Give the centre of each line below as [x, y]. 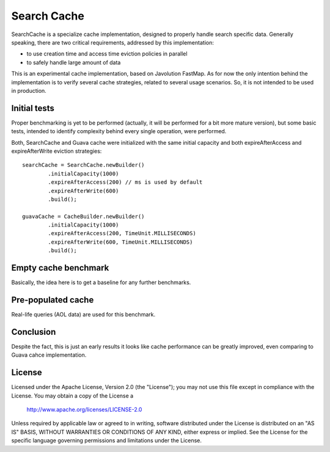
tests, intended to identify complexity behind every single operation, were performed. [119, 131]
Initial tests [33, 108]
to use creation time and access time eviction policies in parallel [107, 54]
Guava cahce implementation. [49, 355]
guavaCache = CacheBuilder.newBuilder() [83, 216]
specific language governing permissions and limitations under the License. [106, 440]
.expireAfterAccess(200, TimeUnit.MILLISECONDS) [122, 233]
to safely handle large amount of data [74, 62]
